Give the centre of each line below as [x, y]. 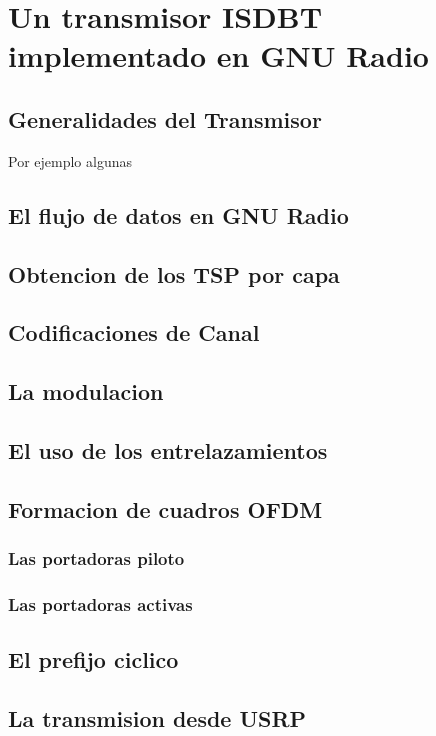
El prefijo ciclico [93, 659]
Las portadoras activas [100, 603]
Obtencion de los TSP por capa [174, 273]
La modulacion [86, 391]
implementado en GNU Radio [218, 55]
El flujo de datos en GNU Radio [178, 214]
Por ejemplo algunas [70, 160]
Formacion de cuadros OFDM [165, 508]
